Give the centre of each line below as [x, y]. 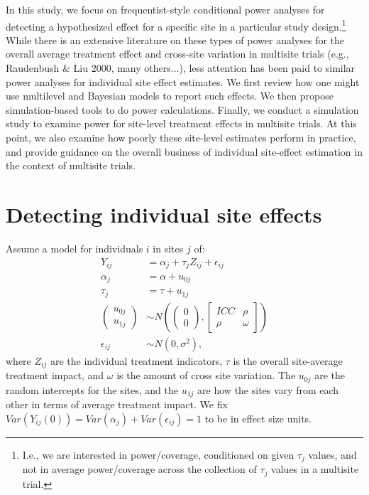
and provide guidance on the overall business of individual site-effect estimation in [184, 151]
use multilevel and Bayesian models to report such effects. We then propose [170, 96]
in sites [168, 248]
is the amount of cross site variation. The [206, 375]
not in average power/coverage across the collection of [139, 469]
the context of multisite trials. [71, 165]
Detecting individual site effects [164, 214]
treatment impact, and [55, 375]
